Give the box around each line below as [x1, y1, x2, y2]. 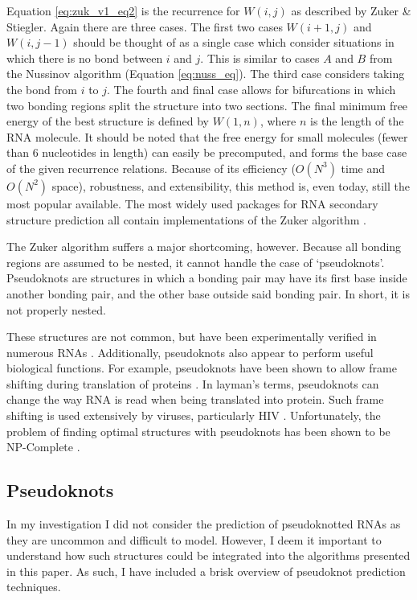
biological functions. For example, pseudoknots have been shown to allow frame [6, 360, 397, 376]
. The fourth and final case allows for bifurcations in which [107, 80, 396, 97]
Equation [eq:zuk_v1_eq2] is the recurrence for [6, 2, 240, 18]
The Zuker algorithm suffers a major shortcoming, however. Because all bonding [6, 238, 402, 255]
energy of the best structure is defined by [6, 113, 209, 129]
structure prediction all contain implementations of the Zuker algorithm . [6, 211, 366, 228]
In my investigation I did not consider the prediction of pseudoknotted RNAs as [6, 516, 401, 532]
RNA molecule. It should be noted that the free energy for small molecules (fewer [6, 128, 408, 145]
